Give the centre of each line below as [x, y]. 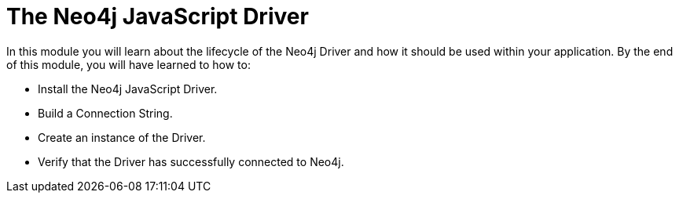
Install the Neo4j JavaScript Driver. [128, 89]
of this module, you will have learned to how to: [128, 64]
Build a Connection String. [105, 113]
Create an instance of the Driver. [122, 137]
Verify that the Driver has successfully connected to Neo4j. [191, 161]
